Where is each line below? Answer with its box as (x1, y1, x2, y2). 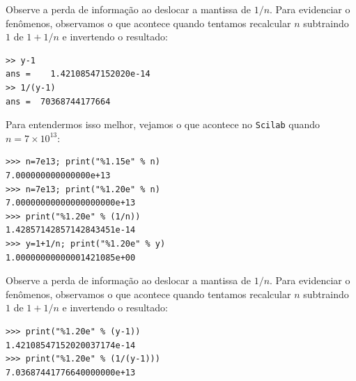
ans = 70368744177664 (6, 96, 111, 107)
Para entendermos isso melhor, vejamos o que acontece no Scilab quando (6, 117, 320, 132)
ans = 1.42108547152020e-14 (6, 69, 150, 79)
